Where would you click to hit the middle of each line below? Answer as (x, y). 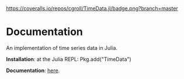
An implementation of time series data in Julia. (62, 48)
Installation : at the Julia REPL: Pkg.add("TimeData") (69, 59)
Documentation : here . (33, 70)
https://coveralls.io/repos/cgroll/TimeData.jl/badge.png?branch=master (92, 8)
